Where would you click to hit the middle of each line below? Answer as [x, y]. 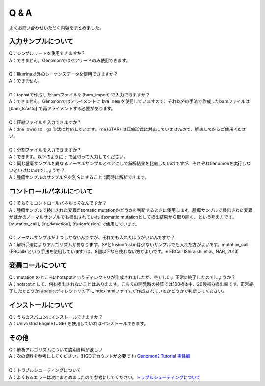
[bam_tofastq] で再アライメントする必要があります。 [62, 108]
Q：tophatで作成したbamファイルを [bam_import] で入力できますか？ [79, 95]
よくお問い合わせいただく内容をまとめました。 [56, 28]
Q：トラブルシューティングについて [45, 370]
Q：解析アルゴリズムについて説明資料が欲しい [56, 350]
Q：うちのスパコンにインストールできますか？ [56, 317]
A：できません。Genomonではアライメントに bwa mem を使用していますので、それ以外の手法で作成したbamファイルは [130, 101]
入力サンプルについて [41, 42]
